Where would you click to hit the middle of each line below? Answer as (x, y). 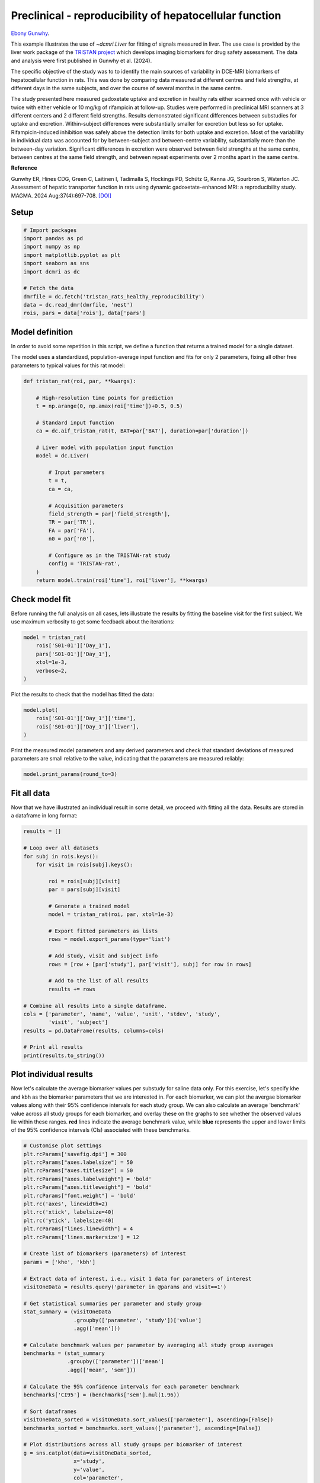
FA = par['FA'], (72, 530)
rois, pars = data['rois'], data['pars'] (84, 313)
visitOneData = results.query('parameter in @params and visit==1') (125, 1287)
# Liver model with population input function (105, 447)
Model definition (42, 332)
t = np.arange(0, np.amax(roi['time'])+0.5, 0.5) (109, 406)
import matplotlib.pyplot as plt (72, 255)
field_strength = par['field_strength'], (109, 514)
